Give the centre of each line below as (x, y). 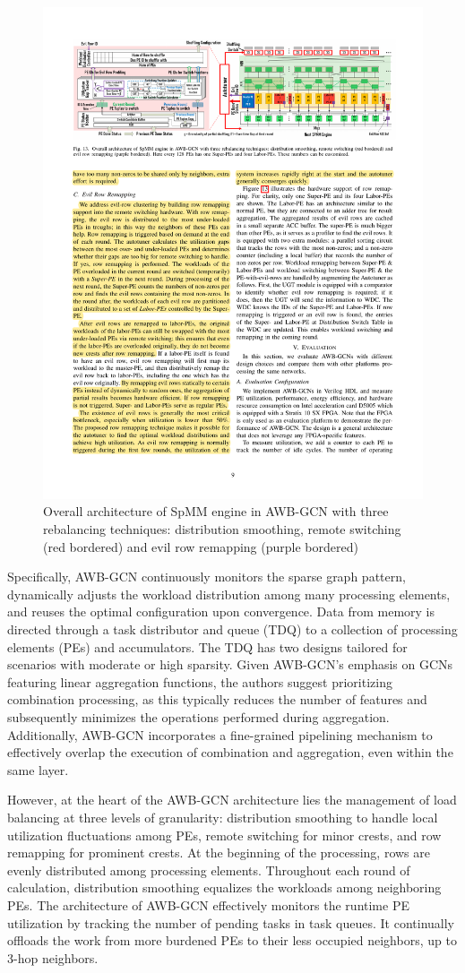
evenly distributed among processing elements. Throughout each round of (209, 870)
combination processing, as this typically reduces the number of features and (217, 699)
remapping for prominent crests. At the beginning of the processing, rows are (219, 852)
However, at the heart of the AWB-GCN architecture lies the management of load (232, 800)
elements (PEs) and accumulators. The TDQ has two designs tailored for (207, 646)
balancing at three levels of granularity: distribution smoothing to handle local (223, 817)
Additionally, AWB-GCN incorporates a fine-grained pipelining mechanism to (220, 734)
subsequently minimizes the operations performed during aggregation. (198, 717)
